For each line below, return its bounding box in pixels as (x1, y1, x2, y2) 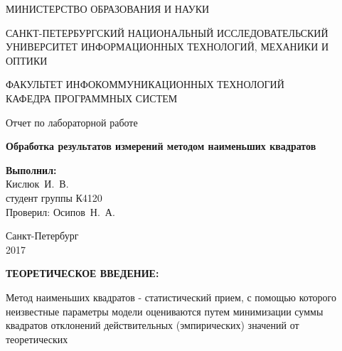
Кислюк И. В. (6, 176, 69, 191)
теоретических (6, 331, 68, 346)
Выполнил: (6, 162, 57, 177)
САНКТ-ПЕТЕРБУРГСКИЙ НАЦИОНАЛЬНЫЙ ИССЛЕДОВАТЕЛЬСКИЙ (6, 25, 328, 40)
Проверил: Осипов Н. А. (6, 204, 115, 219)
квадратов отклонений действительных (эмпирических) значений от (6, 318, 299, 333)
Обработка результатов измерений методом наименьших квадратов (6, 139, 316, 153)
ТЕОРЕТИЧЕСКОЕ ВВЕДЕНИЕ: (6, 266, 159, 281)
